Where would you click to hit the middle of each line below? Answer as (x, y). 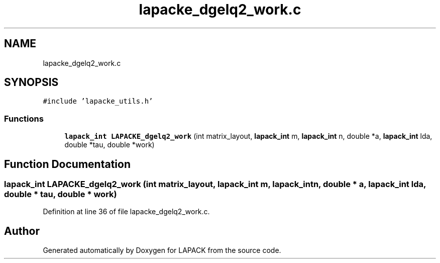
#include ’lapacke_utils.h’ (98, 101)
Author (22, 231)
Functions (24, 118)
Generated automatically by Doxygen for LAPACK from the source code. (162, 250)
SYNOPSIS (31, 82)
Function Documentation (67, 164)
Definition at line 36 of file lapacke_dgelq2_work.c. (126, 212)
